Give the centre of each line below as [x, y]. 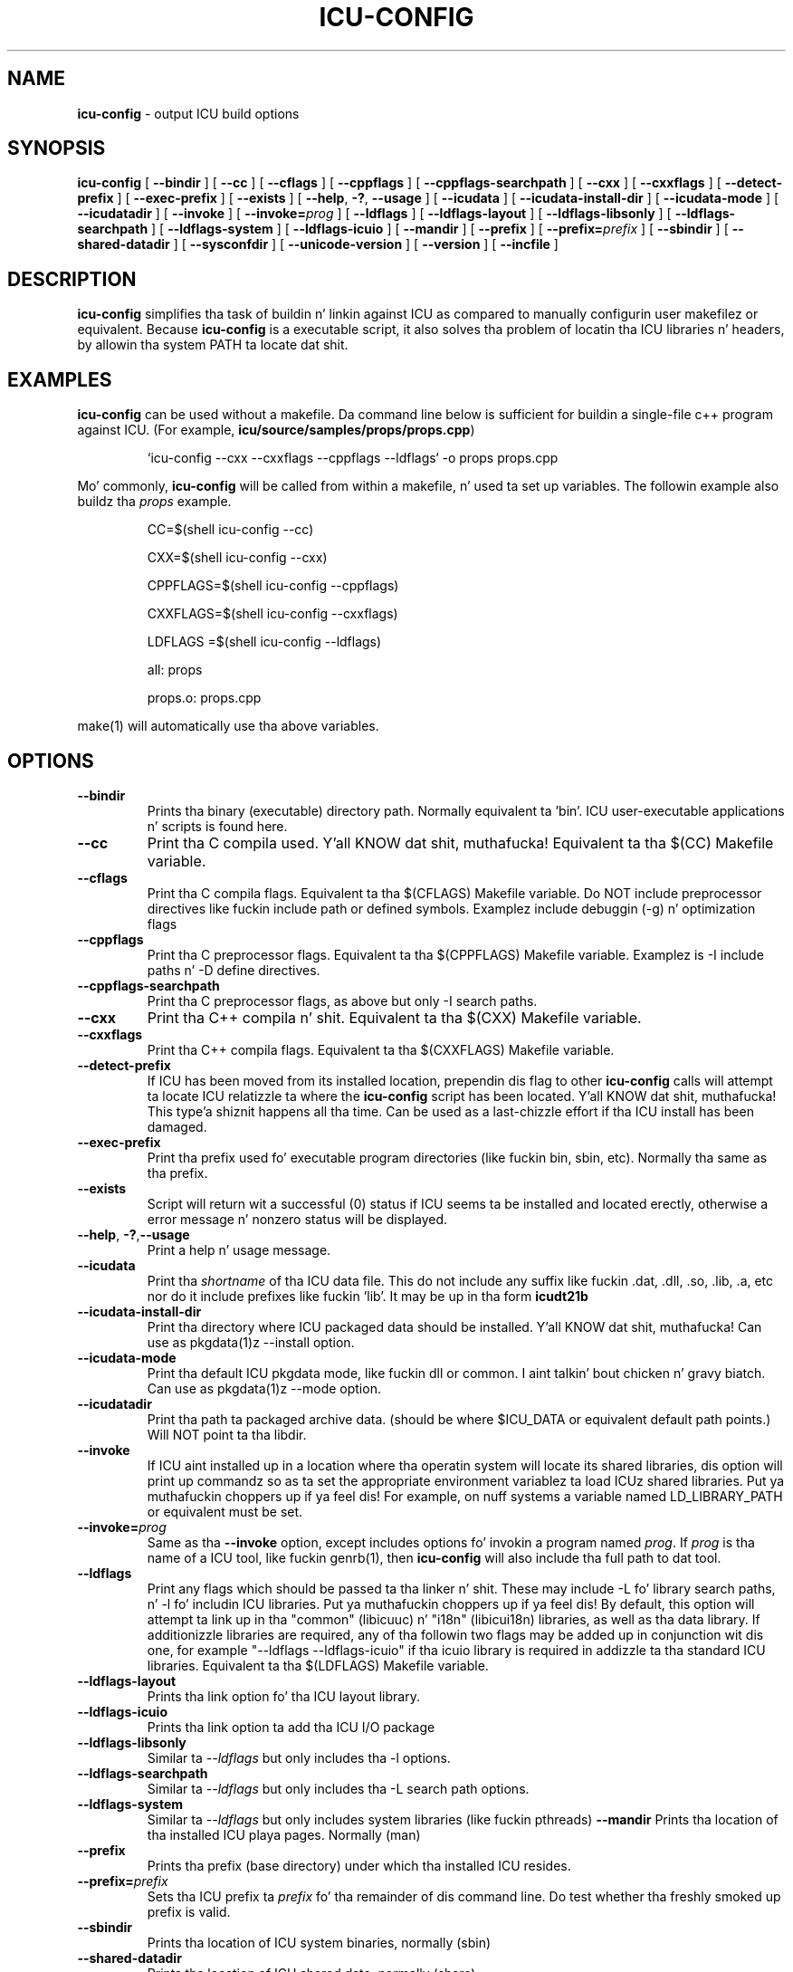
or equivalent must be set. [225, 1511]
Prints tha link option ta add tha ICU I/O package [291, 1727]
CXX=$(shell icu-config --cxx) [237, 558]
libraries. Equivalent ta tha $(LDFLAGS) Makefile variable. [318, 1665]
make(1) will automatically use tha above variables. [228, 726]
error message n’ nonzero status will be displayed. [297, 1219]
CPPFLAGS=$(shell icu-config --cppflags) [273, 586]
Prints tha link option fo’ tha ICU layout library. [283, 1696]
